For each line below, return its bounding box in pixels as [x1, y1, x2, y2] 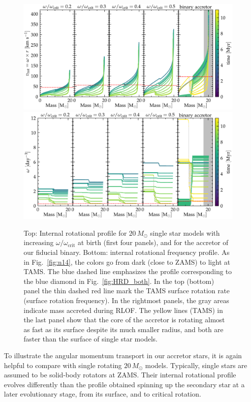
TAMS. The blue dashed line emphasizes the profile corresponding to [24, 266, 232, 277]
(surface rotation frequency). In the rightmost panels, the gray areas [24, 295, 229, 306]
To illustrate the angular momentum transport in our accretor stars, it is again [4, 350, 242, 360]
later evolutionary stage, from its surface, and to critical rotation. [4, 389, 201, 399]
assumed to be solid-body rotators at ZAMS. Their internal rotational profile [4, 370, 236, 380]
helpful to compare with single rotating [4, 360, 122, 370]
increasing [24, 237, 54, 247]
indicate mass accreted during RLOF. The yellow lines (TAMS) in [24, 305, 223, 315]
